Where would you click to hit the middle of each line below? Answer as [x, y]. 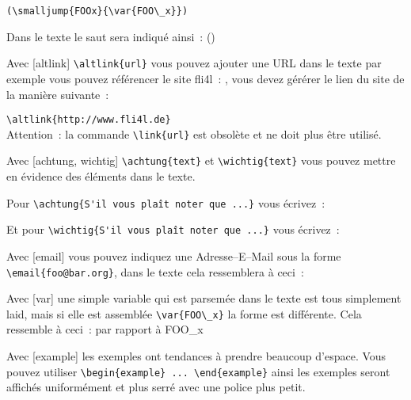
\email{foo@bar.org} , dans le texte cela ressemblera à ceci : [155, 271]
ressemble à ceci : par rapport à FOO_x [105, 329]
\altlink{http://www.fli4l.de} [89, 120]
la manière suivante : [58, 94]
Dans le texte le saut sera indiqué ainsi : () [111, 36]
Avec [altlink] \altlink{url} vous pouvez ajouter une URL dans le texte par [194, 63]
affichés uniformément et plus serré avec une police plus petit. [156, 387]
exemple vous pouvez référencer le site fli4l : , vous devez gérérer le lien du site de [205, 78]
